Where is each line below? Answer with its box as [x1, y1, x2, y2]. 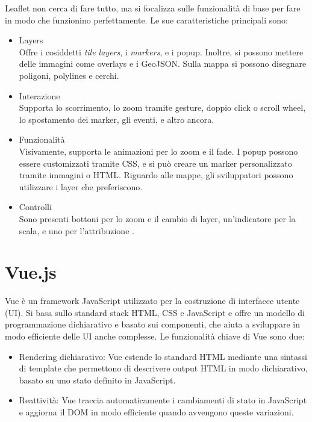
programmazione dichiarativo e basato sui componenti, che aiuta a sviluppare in [5, 318, 301, 330]
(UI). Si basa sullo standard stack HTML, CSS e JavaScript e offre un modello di [5, 306, 305, 318]
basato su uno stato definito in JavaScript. [19, 373, 176, 386]
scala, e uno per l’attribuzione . [19, 224, 134, 237]
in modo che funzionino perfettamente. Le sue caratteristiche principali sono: [5, 13, 288, 26]
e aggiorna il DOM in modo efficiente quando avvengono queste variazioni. [19, 405, 294, 418]
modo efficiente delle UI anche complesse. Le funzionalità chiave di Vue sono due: [5, 330, 305, 342]
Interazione [19, 89, 60, 102]
